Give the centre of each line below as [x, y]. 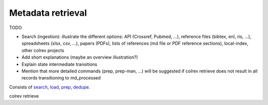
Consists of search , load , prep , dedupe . [50, 87]
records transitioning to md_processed [61, 78]
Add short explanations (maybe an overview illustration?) [80, 57]
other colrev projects [43, 50]
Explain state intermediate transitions [60, 64]
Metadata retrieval [48, 13]
